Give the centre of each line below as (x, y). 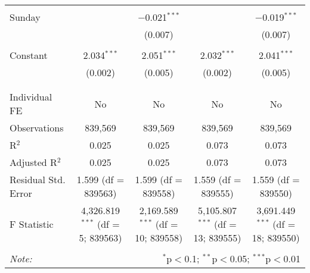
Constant (29, 55)
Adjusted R (33, 162)
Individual (31, 97)
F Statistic (32, 224)
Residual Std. (38, 179)
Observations (37, 128)
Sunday (25, 17)
